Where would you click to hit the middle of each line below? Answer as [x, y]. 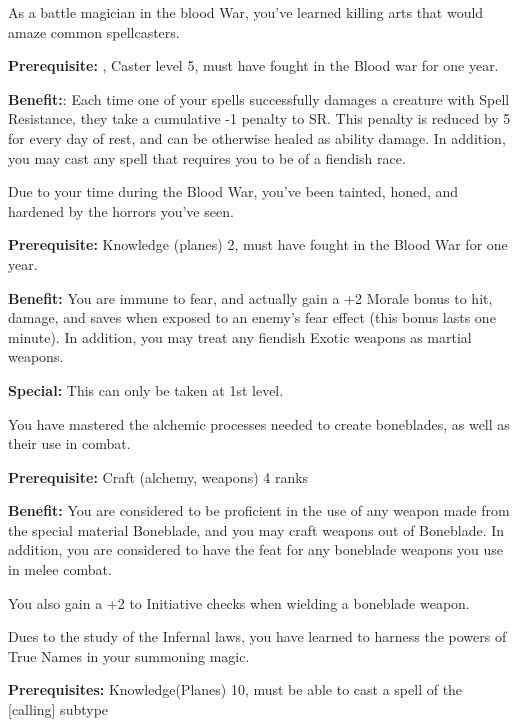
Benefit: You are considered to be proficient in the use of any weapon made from [259, 510]
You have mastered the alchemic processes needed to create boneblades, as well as [259, 423]
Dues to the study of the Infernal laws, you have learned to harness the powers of [257, 636]
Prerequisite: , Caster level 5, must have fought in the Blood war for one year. [253, 65]
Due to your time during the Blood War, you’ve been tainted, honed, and [233, 191]
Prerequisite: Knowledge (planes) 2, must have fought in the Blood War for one [258, 244]
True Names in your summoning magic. [129, 655]
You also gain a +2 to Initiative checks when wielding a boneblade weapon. [239, 602]
